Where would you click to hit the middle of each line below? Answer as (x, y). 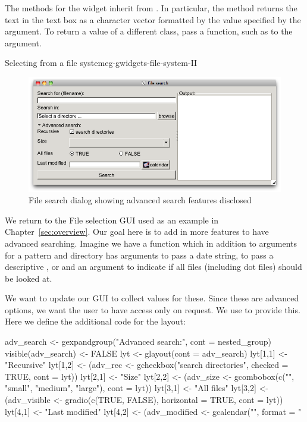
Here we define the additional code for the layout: (95, 321)
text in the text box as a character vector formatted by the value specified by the (153, 19)
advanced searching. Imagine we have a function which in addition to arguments (151, 243)
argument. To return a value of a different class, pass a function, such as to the (149, 31)
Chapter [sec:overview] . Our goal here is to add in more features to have (137, 232)
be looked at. (29, 278)
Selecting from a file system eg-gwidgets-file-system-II (101, 63)
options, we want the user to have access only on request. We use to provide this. (153, 309)
